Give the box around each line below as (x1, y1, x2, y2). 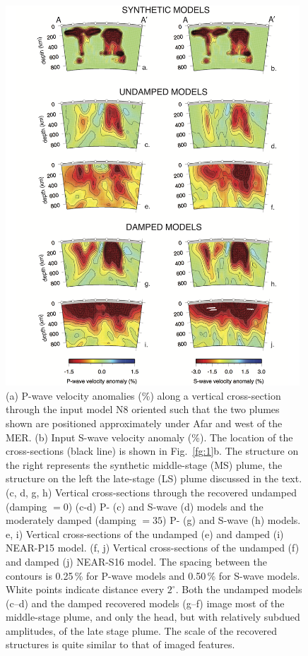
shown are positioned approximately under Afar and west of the (6, 415, 283, 430)
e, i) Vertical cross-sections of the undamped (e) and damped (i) (6, 526, 284, 541)
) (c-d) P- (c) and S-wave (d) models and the (68, 499, 263, 513)
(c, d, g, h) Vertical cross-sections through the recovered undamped (6, 484, 297, 499)
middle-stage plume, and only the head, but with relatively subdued (6, 609, 300, 624)
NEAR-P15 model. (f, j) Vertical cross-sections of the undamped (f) (6, 540, 300, 555)
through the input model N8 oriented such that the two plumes (6, 402, 280, 417)
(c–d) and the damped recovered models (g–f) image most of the (6, 595, 285, 610)
